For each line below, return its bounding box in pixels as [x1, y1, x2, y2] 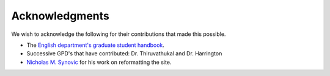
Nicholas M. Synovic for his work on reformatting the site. [26, 58, 172, 66]
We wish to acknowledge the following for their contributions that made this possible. [11, 30, 226, 38]
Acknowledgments [11, 9, 110, 22]
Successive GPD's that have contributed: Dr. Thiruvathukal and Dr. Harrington [26, 50, 222, 57]
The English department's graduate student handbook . [26, 41, 165, 49]
